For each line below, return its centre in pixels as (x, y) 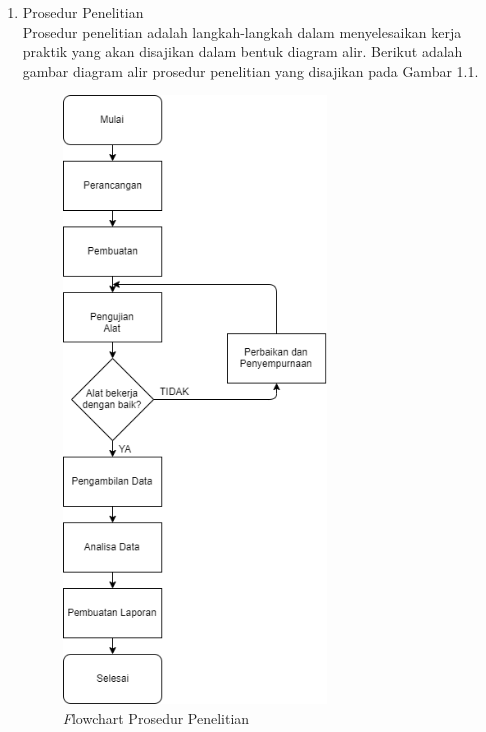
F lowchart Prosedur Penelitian (156, 717)
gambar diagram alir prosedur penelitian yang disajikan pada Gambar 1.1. (250, 70)
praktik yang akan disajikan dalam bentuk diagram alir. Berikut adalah (242, 51)
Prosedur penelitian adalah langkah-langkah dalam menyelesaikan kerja (242, 31)
